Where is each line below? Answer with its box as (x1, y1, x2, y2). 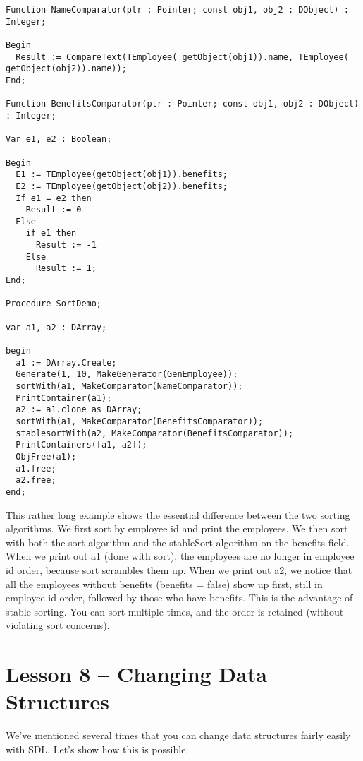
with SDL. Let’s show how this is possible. (6, 741, 189, 756)
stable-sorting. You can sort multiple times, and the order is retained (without (6, 604, 344, 618)
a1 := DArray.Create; (16, 357, 117, 368)
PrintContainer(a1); (16, 393, 112, 403)
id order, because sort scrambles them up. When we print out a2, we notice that (6, 562, 352, 577)
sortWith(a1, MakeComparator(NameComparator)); (16, 381, 243, 391)
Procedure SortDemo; (6, 299, 102, 309)
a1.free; (16, 463, 56, 474)
